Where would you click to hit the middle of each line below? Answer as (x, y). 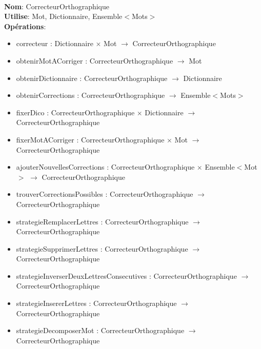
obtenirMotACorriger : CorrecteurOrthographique (95, 60)
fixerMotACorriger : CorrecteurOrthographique (90, 139)
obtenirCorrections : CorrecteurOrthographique (91, 95)
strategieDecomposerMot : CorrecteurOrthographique (100, 330)
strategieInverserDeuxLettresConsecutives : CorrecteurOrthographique (126, 275)
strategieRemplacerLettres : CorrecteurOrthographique (102, 221)
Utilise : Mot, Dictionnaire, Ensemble (63, 16)
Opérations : (25, 26)
